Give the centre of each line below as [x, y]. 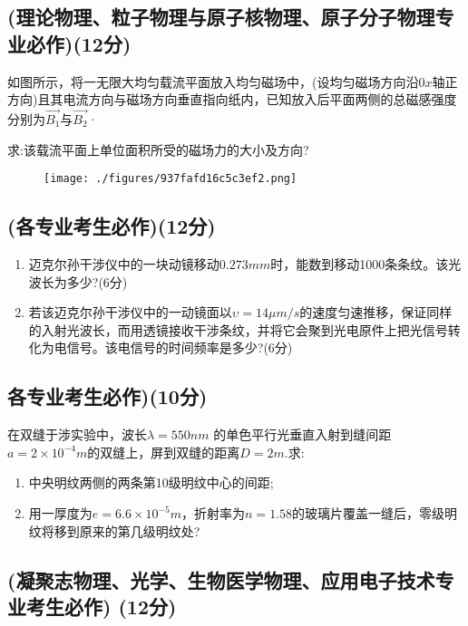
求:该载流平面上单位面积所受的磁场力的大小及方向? [158, 149]
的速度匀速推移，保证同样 [376, 312]
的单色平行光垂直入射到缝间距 [302, 434]
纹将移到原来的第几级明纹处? [114, 530]
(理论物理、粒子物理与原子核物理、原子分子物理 [221, 17]
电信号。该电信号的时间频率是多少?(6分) [173, 347]
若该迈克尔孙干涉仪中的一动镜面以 [130, 312]
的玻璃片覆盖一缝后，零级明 [375, 513]
